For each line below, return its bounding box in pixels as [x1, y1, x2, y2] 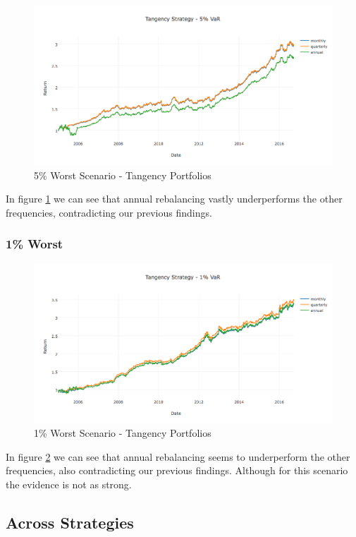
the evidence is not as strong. [6, 476, 132, 491]
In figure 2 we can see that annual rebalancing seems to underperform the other [6, 449, 350, 464]
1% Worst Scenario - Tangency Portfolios [34, 426, 211, 440]
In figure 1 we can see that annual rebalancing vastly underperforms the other [6, 191, 343, 206]
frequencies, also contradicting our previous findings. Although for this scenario [6, 463, 348, 478]
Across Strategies [6, 511, 134, 533]
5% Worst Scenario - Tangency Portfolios [34, 167, 211, 182]
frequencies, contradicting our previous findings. [6, 205, 212, 219]
